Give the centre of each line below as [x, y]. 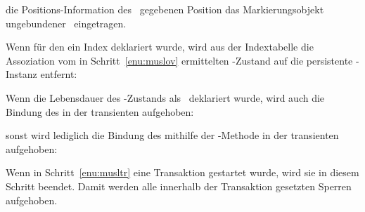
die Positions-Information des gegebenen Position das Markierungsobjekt [165, 9]
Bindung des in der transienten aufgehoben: [100, 111]
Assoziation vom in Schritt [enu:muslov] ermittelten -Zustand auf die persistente [179, 60]
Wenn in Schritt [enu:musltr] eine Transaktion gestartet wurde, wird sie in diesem [182, 172]
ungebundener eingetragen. [66, 23]
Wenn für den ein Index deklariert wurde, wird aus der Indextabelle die [160, 47]
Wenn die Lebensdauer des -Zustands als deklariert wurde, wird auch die [165, 97]
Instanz [21, 74]
